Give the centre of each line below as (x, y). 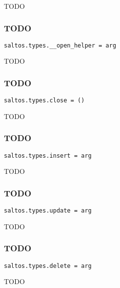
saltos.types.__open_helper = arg (60, 45)
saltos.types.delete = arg (48, 266)
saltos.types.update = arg (48, 211)
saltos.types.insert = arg (48, 156)
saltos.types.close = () (44, 101)
